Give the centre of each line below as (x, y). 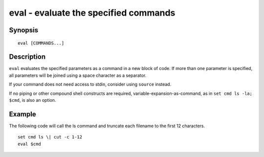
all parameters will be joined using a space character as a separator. (78, 75)
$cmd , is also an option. (33, 100)
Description (27, 57)
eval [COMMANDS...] (41, 43)
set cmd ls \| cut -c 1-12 (50, 137)
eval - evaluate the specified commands (92, 13)
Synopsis (24, 30)
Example (22, 114)
